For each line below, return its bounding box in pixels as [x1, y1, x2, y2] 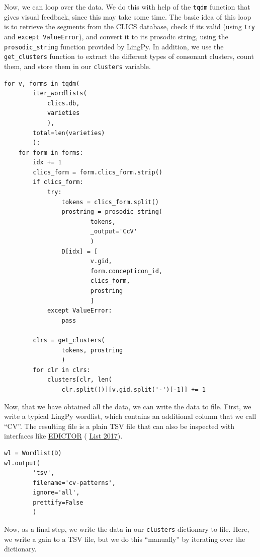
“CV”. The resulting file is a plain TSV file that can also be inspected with [4, 420, 235, 431]
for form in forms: [18, 149, 83, 156]
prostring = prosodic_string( [61, 208, 162, 216]
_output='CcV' [90, 228, 137, 235]
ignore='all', [33, 489, 80, 497]
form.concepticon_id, [90, 267, 162, 275]
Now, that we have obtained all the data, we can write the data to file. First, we [4, 401, 251, 411]
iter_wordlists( [33, 90, 87, 97]
